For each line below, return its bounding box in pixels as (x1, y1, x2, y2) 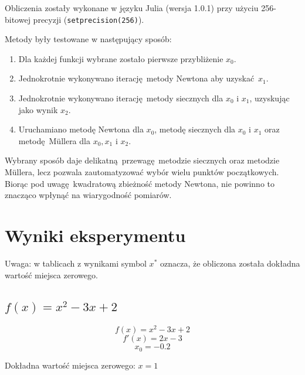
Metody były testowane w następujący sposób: (5, 33, 172, 45)
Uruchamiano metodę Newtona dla (18, 123, 144, 135)
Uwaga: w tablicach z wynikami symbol (5, 257, 147, 269)
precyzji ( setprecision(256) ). (33, 13, 144, 25)
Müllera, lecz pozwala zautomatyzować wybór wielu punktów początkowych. (5, 166, 279, 178)
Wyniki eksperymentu (5, 223, 186, 247)
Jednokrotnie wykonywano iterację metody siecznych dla (18, 92, 223, 104)
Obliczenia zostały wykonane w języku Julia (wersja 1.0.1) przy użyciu (5, 2, 259, 13)
